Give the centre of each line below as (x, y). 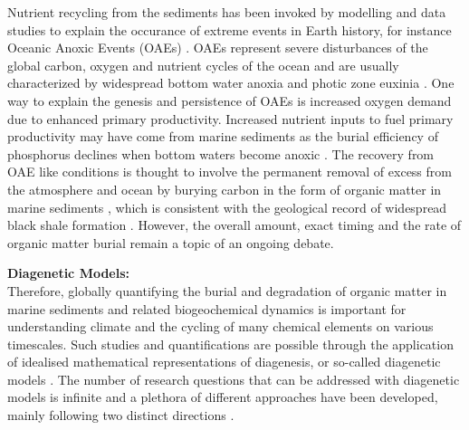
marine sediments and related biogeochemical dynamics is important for (207, 308)
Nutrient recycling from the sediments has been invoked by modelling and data (227, 12)
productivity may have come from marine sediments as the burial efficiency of (223, 136)
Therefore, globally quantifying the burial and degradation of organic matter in (227, 290)
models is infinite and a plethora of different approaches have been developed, (223, 397)
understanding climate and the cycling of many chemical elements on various (220, 326)
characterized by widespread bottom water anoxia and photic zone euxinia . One (231, 83)
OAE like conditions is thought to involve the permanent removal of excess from (230, 172)
